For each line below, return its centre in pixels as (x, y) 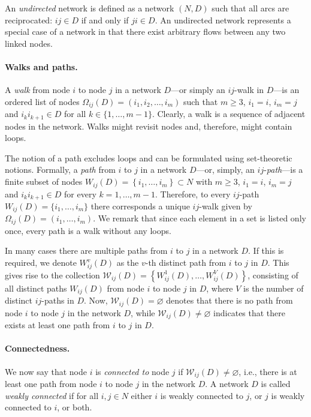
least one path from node (51, 383)
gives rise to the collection (52, 274)
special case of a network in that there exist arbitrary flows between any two (145, 31)
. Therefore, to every (193, 193)
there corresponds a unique (140, 205)
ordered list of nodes (42, 101)
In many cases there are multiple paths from (86, 250)
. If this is (266, 250)
